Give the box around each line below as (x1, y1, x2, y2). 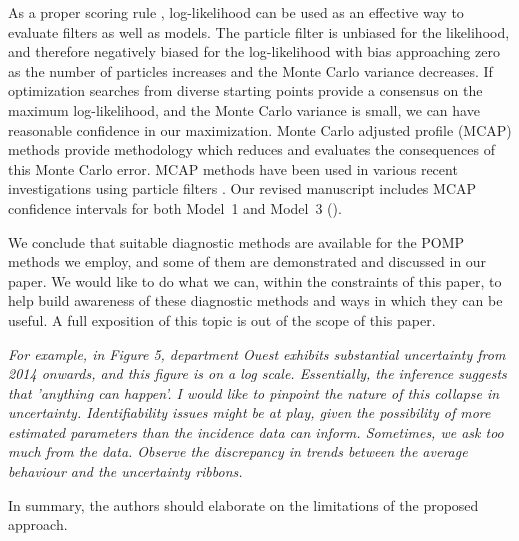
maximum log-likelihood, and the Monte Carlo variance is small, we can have (8, 99, 480, 120)
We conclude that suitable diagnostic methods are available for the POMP (8, 231, 465, 252)
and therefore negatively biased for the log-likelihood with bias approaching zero (8, 41, 500, 62)
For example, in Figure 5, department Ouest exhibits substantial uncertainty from (8, 343, 506, 364)
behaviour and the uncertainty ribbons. (8, 461, 243, 482)
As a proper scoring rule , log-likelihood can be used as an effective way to (8, 2, 464, 22)
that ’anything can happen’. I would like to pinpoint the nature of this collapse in (8, 382, 500, 403)
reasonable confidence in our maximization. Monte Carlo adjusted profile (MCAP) (8, 119, 512, 140)
